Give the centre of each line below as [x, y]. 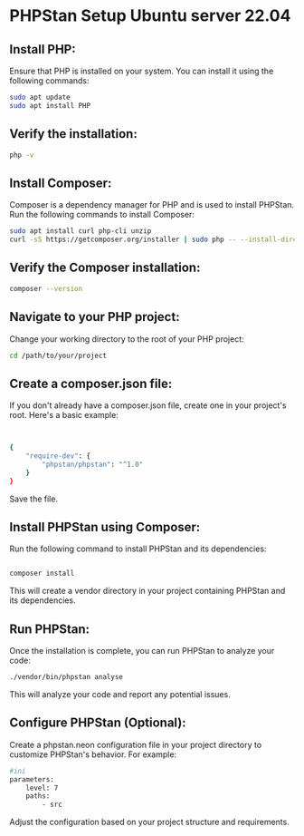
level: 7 [42, 788]
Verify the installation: [73, 134]
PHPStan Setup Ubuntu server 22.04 [150, 16]
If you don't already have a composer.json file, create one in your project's [148, 405]
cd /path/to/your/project [58, 355]
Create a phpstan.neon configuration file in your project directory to [136, 744]
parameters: [32, 779]
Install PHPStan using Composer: [105, 527]
